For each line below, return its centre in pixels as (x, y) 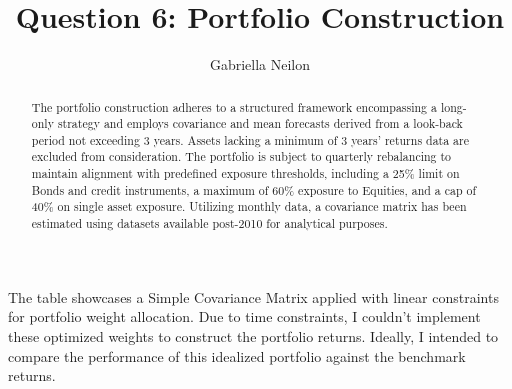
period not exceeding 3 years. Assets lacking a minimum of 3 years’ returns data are (250, 139)
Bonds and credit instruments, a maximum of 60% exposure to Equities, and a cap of (254, 189)
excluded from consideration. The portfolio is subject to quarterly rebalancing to (241, 156)
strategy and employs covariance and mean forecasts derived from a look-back (260, 123)
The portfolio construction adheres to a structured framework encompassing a (234, 106)
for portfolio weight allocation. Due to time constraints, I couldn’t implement (244, 316)
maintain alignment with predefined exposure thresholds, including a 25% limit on (245, 173)
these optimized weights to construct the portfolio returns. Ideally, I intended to (253, 335)
